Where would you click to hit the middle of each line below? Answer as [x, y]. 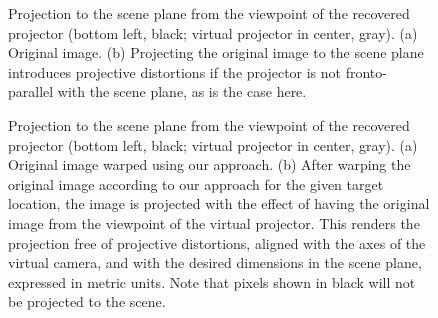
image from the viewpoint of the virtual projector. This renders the [214, 222]
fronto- [366, 71]
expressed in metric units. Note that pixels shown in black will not [212, 281]
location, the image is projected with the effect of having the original [219, 203]
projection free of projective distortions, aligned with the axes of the [217, 242]
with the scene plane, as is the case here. [182, 91]
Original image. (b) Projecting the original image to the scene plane [216, 52]
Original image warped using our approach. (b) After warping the [209, 164]
